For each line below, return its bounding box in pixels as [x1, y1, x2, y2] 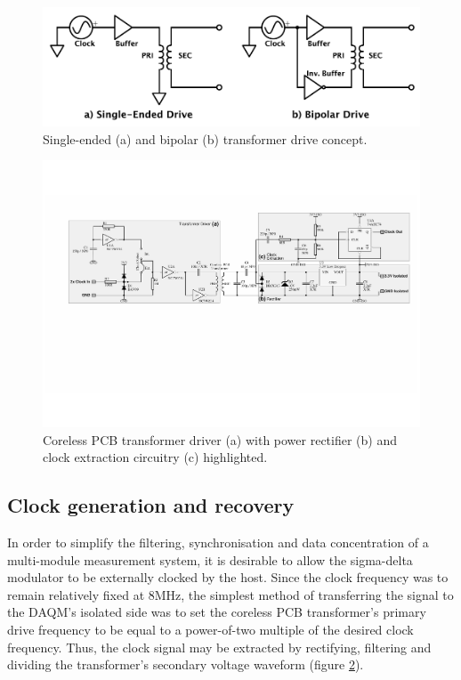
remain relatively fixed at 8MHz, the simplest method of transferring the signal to [7, 585, 454, 603]
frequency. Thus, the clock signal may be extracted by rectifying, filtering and [7, 637, 432, 656]
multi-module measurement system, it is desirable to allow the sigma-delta [7, 550, 413, 569]
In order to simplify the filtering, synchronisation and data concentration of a [7, 533, 429, 552]
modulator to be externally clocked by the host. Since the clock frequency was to [7, 568, 449, 587]
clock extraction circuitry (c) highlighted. [43, 448, 268, 466]
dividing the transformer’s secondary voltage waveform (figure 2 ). [7, 655, 364, 674]
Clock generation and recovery [7, 491, 295, 519]
